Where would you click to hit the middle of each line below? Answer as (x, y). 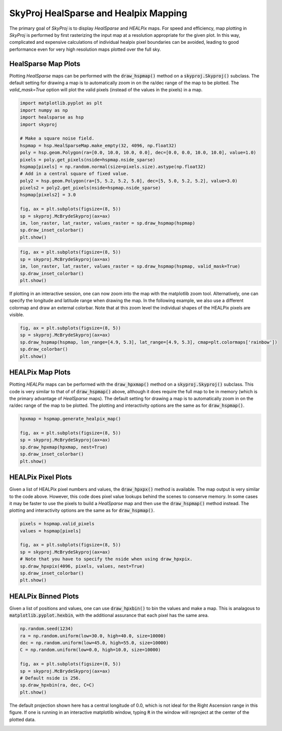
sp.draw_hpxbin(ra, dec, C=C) (57, 685)
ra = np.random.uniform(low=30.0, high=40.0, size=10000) (93, 636)
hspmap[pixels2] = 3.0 (48, 195)
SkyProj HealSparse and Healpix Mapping (98, 13)
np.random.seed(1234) (47, 629)
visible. (17, 315)
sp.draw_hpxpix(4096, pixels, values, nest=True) (82, 566)
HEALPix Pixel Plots (41, 477)
